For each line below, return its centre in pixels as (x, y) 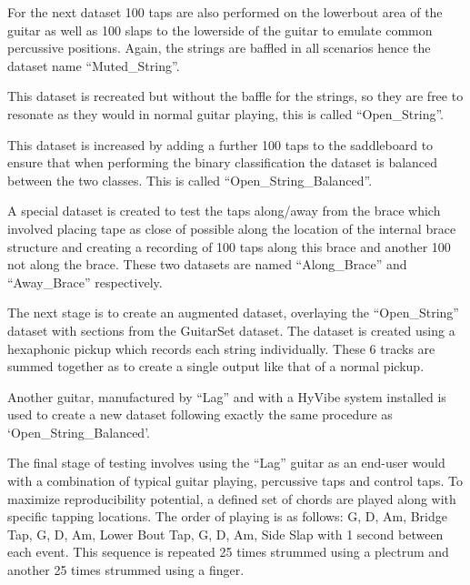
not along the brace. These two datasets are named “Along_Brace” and (207, 264)
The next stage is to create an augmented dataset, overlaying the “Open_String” (233, 313)
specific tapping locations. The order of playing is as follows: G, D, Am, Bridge (227, 516)
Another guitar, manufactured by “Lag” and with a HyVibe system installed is (227, 396)
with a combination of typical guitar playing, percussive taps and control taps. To (235, 481)
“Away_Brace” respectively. (85, 282)
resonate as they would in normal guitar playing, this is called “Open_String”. (226, 113)
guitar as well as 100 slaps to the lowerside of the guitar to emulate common (220, 30)
